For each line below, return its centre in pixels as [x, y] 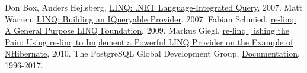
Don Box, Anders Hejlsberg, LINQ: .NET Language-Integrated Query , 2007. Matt [154, 7]
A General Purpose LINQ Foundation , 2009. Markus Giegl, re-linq [125, 30]
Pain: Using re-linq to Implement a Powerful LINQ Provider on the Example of [149, 42]
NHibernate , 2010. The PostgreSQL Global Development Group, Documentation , [152, 53]
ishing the [271, 30]
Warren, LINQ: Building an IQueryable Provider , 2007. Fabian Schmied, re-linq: [151, 19]
